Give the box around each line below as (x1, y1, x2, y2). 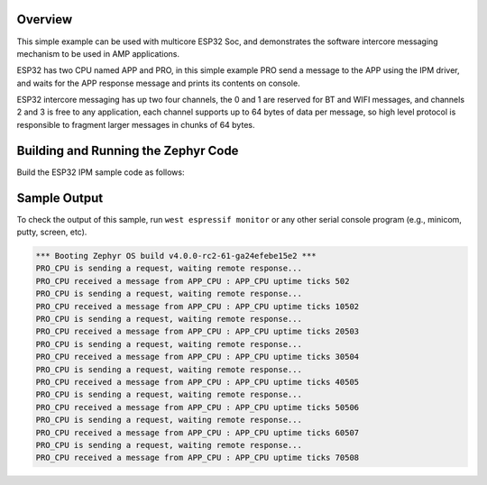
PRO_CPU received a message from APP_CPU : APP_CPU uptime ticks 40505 (35, 377, 360, 387)
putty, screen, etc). (16, 226, 87, 238)
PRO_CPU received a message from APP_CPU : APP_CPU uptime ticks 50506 (35, 402, 360, 412)
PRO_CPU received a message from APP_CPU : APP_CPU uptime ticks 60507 (35, 427, 360, 437)
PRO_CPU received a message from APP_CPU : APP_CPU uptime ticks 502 (35, 276, 350, 286)
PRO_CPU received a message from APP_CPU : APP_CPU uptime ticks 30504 (35, 352, 360, 362)
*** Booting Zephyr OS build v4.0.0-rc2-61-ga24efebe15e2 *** (35, 251, 317, 261)
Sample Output (16, 190, 104, 206)
